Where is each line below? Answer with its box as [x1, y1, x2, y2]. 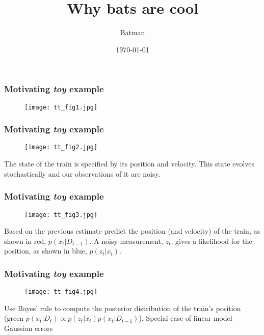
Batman [120, 27, 145, 38]
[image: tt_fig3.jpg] [24, 211, 98, 218]
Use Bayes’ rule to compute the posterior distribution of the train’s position [4, 302, 241, 313]
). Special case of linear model [139, 313, 232, 323]
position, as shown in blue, [4, 245, 87, 256]
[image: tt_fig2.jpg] [24, 144, 98, 151]
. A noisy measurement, [89, 235, 163, 246]
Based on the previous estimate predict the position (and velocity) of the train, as [4, 226, 260, 236]
